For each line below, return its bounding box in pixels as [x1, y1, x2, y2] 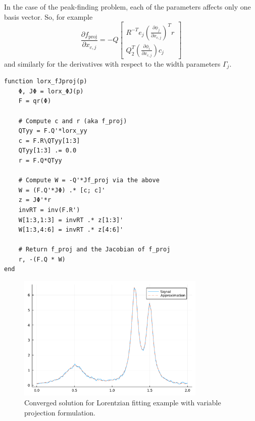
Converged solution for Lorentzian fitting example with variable [24, 397, 221, 407]
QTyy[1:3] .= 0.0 [18, 147, 77, 154]
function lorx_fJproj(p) [4, 78, 87, 85]
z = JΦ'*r [18, 196, 52, 204]
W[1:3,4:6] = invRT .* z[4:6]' [18, 226, 124, 234]
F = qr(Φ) [18, 97, 52, 105]
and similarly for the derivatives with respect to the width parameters [4, 58, 221, 69]
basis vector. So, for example [4, 11, 93, 22]
